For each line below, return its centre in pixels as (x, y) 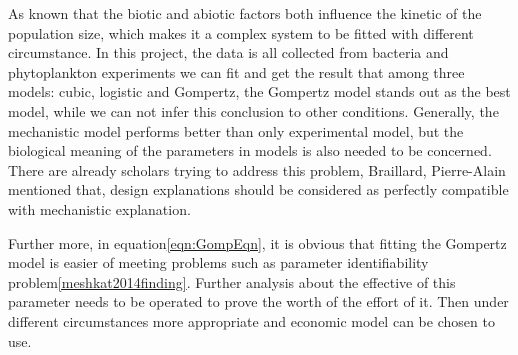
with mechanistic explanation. (99, 208)
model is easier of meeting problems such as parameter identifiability (218, 262)
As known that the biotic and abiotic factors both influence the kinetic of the (245, 13)
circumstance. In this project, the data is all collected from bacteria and (228, 52)
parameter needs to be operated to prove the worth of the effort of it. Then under (258, 301)
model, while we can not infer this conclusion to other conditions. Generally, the (253, 110)
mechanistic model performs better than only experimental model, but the (236, 130)
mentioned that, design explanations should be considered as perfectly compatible (258, 189)
